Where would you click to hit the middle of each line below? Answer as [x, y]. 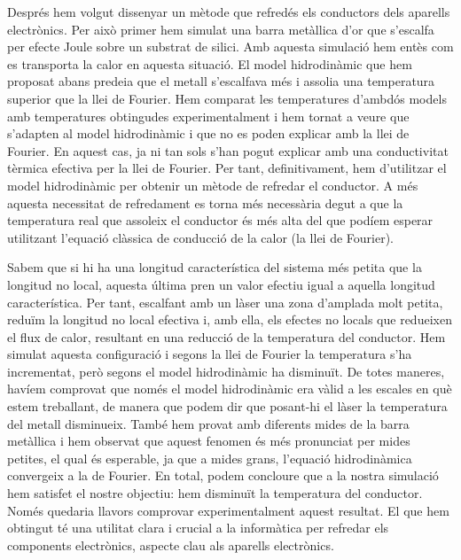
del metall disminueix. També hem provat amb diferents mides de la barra [208, 423]
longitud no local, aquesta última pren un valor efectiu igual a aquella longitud [221, 284]
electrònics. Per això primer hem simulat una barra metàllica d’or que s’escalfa [221, 29]
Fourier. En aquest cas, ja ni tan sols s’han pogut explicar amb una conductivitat [228, 150]
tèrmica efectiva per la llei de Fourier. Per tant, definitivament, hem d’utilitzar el [227, 168]
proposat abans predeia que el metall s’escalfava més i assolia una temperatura [221, 81]
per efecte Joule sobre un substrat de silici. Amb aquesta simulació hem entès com [230, 47]
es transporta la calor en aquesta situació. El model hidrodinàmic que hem [210, 63]
